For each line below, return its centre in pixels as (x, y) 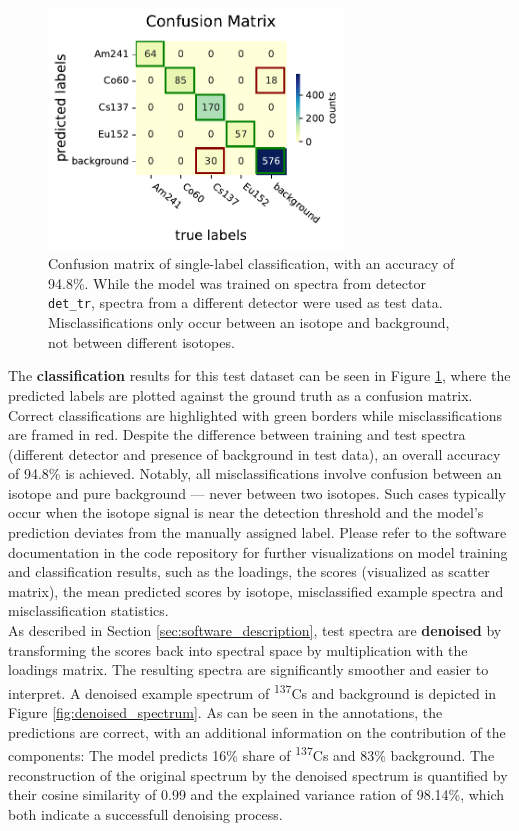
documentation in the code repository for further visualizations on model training (258, 551)
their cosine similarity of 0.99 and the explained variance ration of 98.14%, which (256, 794)
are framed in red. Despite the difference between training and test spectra (237, 434)
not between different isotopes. (141, 341)
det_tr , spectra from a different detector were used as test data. (245, 302)
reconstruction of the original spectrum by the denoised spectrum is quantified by (258, 774)
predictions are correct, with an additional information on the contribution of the (257, 731)
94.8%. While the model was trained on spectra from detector (237, 282)
